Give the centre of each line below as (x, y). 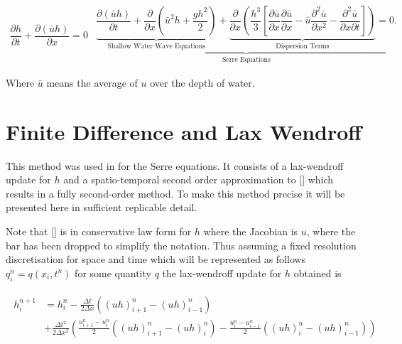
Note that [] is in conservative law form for (99, 231)
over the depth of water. (202, 82)
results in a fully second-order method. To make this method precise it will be (175, 193)
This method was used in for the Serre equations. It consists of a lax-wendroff (175, 165)
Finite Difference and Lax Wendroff (184, 131)
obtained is (317, 273)
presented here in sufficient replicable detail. (102, 207)
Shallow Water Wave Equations (156, 46)
